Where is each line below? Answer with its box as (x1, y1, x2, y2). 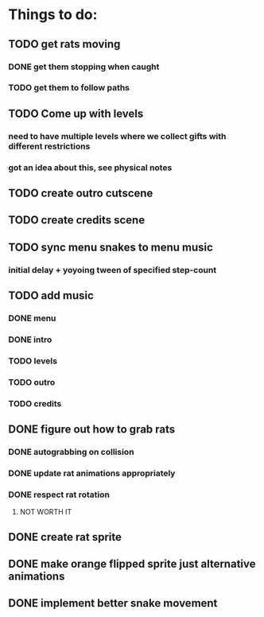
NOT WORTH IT (19, 507, 72, 517)
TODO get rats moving (8, 37, 121, 51)
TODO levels (8, 355, 58, 367)
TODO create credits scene (8, 213, 146, 227)
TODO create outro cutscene (8, 187, 153, 200)
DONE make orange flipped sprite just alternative (8, 557, 256, 571)
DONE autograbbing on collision (8, 447, 134, 458)
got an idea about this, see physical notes (8, 161, 173, 173)
